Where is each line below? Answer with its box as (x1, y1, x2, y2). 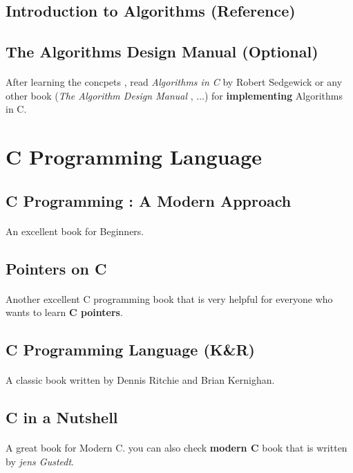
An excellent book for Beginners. (6, 223, 144, 238)
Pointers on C (6, 257, 107, 279)
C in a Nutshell (6, 407, 118, 428)
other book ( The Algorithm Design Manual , (6, 88, 193, 102)
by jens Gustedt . (6, 454, 74, 468)
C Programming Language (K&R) (6, 339, 255, 360)
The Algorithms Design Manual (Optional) (6, 41, 318, 62)
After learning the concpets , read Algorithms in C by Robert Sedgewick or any (6, 75, 343, 89)
